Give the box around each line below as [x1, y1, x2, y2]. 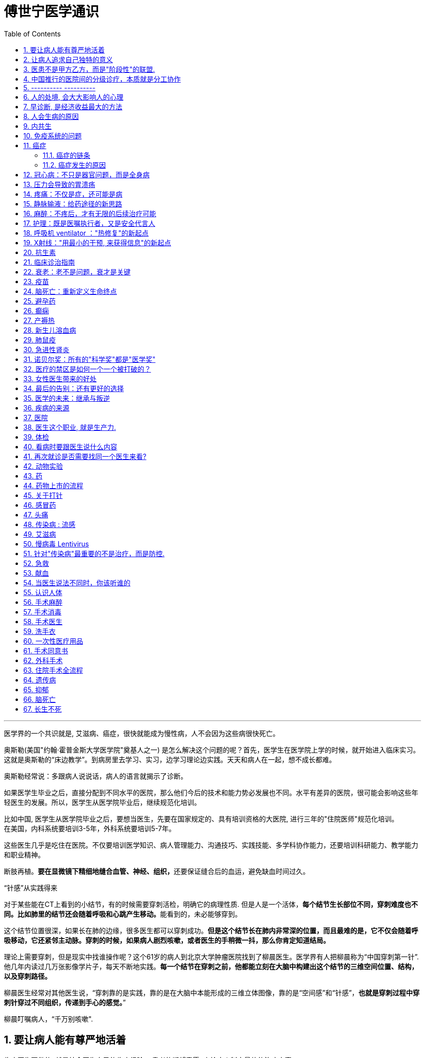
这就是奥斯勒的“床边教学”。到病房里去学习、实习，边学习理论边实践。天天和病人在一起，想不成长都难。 [4, 755, 336, 764]
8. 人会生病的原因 [23, 112, 79, 120]
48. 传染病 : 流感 [23, 520, 76, 529]
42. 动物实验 [23, 461, 63, 470]
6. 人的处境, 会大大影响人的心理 [23, 92, 124, 101]
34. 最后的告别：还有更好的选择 [23, 384, 124, 392]
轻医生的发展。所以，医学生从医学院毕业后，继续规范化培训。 [4, 798, 201, 806]
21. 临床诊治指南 [23, 257, 75, 266]
